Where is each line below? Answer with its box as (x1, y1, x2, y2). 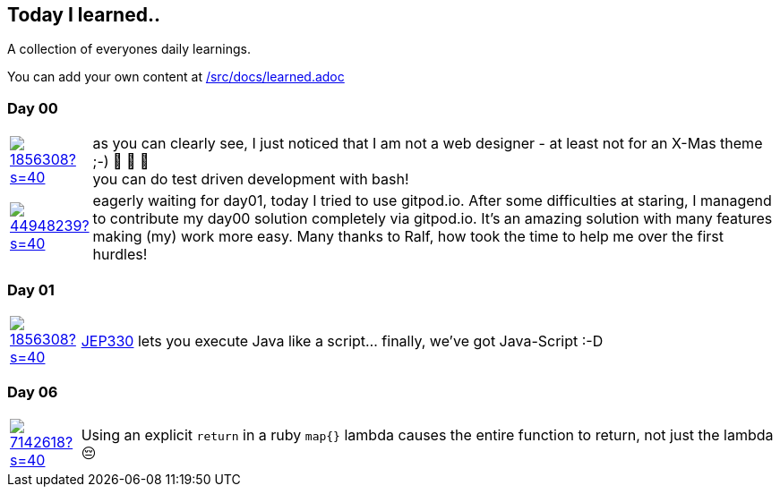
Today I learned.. (7, 4, 160, 26)
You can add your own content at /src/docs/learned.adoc (7, 69, 345, 85)
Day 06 (7, 383, 58, 402)
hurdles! (92, 245, 148, 264)
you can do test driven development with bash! (92, 170, 409, 189)
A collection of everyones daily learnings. (7, 41, 251, 57)
